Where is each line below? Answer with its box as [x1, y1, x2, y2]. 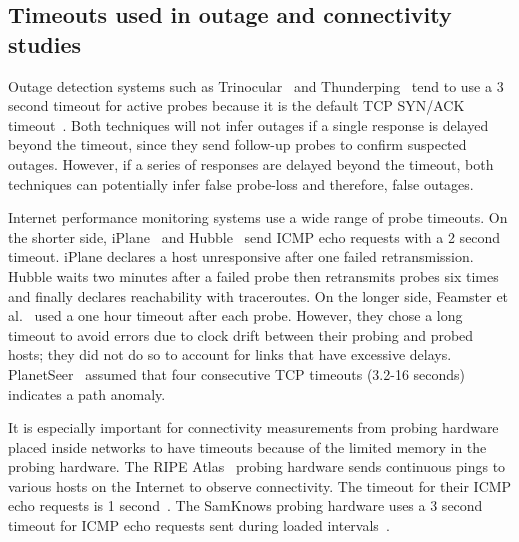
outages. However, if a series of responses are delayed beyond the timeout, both [8, 153, 494, 174]
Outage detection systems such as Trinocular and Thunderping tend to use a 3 [8, 75, 504, 96]
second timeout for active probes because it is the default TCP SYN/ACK [8, 95, 465, 116]
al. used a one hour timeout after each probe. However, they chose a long [8, 305, 463, 326]
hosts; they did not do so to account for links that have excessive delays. [8, 344, 452, 365]
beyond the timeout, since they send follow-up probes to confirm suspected [8, 134, 467, 155]
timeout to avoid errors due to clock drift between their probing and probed [8, 324, 474, 345]
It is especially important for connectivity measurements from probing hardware [8, 417, 499, 438]
